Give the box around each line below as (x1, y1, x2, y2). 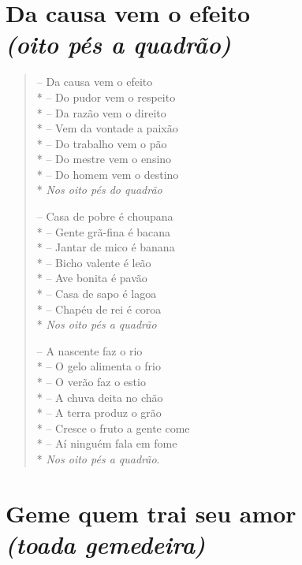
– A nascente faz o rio (36, 342, 143, 359)
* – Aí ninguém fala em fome (36, 435, 177, 452)
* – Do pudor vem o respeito (36, 88, 176, 105)
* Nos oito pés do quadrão (36, 181, 162, 198)
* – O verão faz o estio (36, 374, 146, 389)
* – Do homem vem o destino (36, 165, 179, 182)
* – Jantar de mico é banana (36, 239, 175, 255)
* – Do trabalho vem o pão (36, 135, 167, 151)
